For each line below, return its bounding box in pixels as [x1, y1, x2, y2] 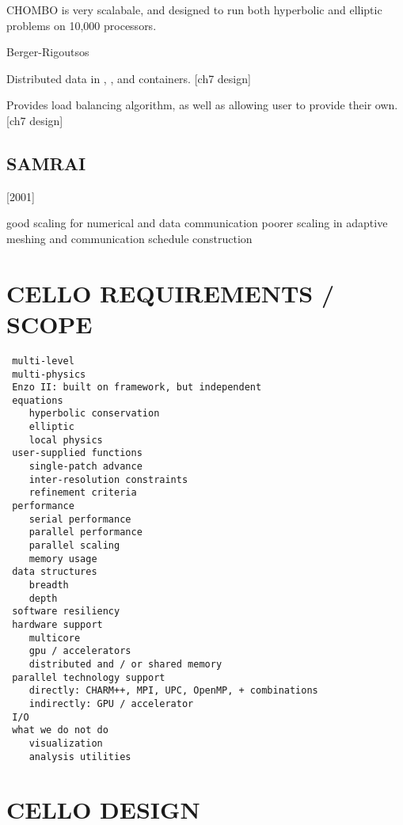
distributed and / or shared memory [29, 658, 222, 670]
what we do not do [12, 724, 108, 736]
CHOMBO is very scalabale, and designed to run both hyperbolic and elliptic [6, 2, 382, 17]
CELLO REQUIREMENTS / [6, 276, 335, 309]
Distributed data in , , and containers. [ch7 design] [6, 70, 251, 86]
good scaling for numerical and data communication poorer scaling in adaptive [6, 215, 388, 231]
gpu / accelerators [29, 645, 131, 657]
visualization [29, 737, 103, 749]
